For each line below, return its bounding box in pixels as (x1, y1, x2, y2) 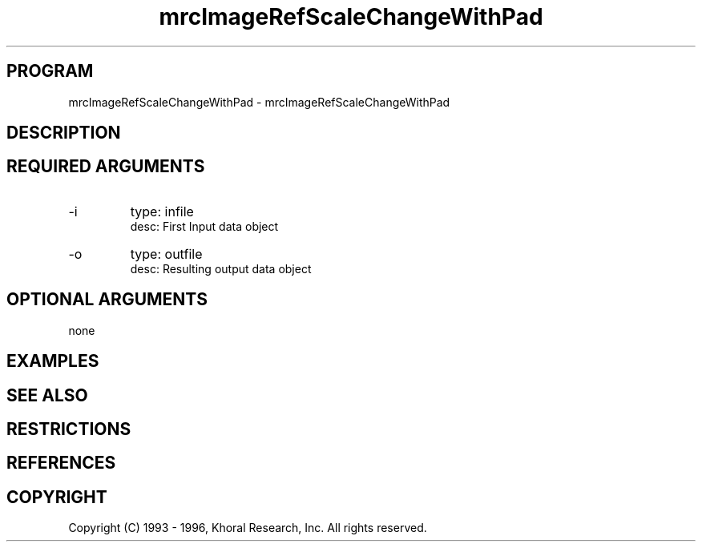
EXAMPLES (6, 351, 99, 372)
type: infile (130, 203, 194, 220)
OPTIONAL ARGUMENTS (6, 289, 208, 310)
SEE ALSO (6, 385, 88, 405)
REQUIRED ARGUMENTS (6, 156, 205, 177)
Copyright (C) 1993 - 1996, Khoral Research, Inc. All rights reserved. (68, 521, 427, 535)
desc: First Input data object (130, 219, 279, 233)
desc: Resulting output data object (130, 261, 312, 276)
